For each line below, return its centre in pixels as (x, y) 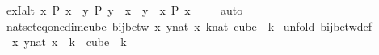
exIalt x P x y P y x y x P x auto (124, 10)
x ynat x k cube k (69, 42)
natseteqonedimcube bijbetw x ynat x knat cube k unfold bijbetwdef (189, 25)
